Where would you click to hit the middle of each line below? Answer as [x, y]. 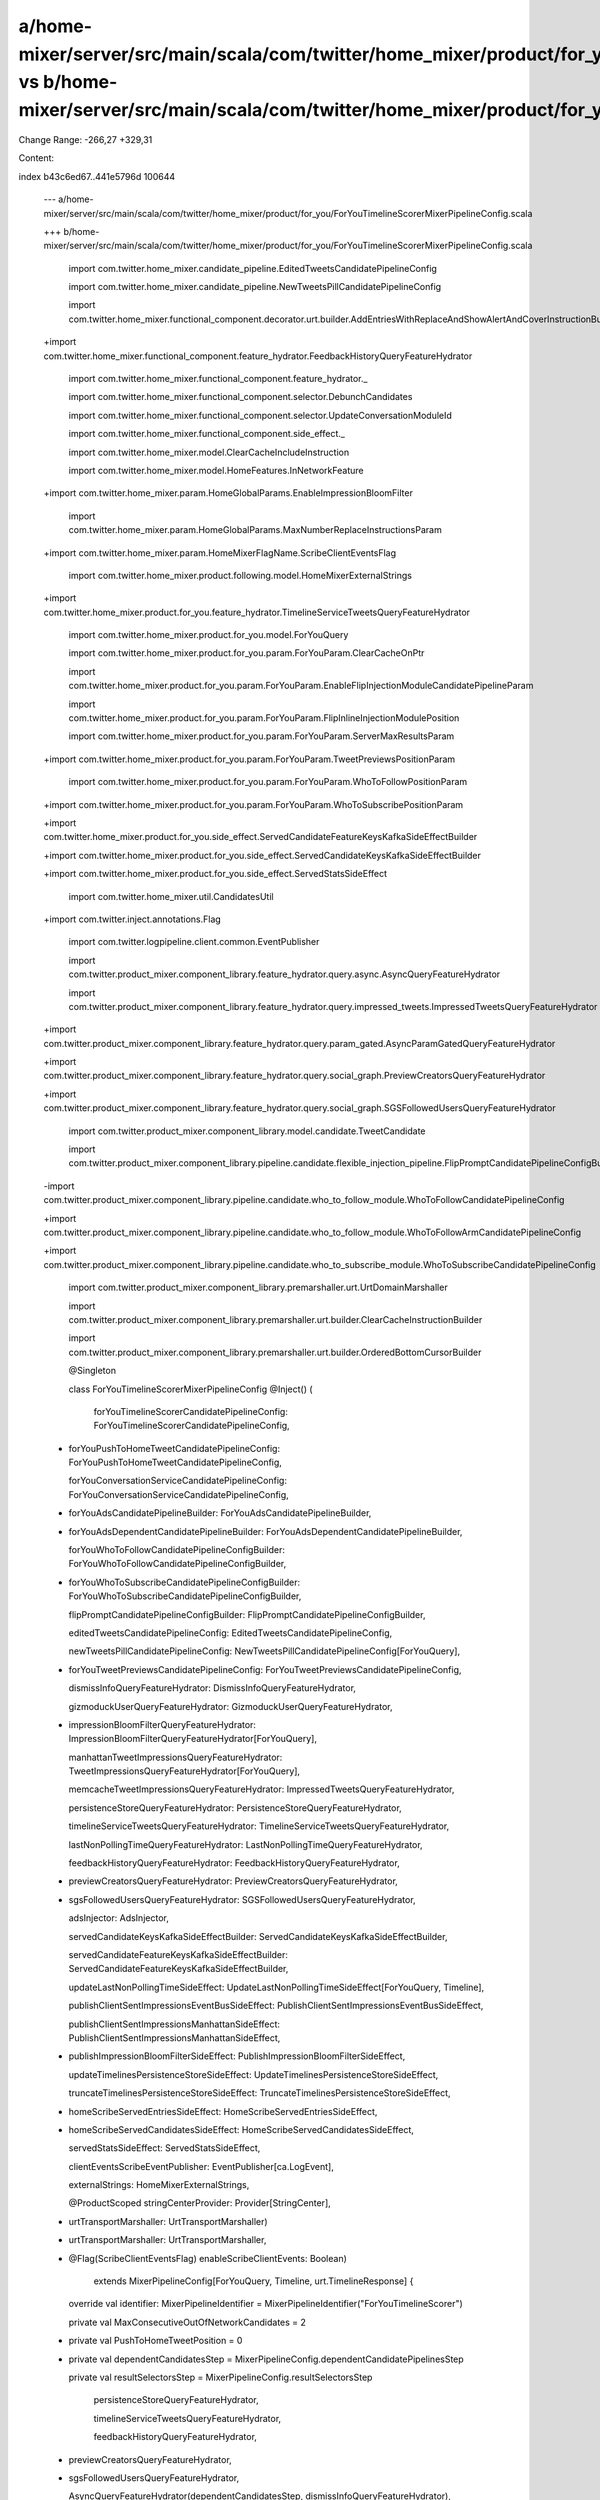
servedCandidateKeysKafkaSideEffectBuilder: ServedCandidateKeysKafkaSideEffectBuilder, [258, 1936]
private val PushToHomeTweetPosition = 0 [155, 2341]
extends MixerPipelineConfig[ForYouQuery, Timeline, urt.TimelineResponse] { [253, 2281]
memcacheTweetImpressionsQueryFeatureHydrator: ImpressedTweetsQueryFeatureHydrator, [261, 1789]
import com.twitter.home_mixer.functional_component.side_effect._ [206, 434]
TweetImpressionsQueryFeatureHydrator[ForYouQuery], [184, 1771]
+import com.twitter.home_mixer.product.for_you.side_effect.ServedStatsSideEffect [215, 874]
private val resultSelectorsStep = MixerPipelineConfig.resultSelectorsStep [220, 2377]
